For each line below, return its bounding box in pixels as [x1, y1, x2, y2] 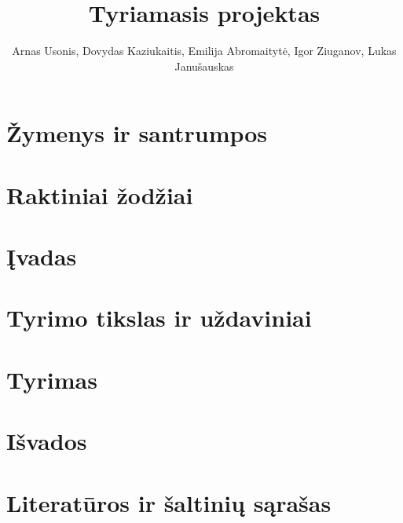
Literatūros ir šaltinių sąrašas [6, 486, 332, 518]
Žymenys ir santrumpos [6, 117, 268, 149]
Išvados [6, 425, 87, 457]
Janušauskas [174, 57, 234, 74]
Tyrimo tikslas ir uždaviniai [6, 302, 312, 334]
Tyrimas [6, 363, 97, 395]
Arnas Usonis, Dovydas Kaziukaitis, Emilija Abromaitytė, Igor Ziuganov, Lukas [12, 42, 397, 59]
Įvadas [6, 240, 77, 272]
